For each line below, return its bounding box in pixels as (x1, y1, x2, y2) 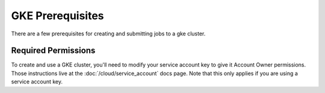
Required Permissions (11, 46, 96, 56)
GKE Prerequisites (11, 9, 105, 22)
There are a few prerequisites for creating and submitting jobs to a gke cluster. (11, 30, 206, 37)
